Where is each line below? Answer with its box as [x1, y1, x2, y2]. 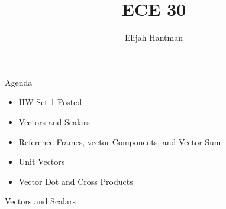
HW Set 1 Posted [18, 96, 82, 108]
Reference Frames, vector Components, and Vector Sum [18, 135, 221, 148]
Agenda [5, 76, 33, 88]
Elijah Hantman [125, 31, 183, 44]
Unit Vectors [18, 155, 65, 168]
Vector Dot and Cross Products [18, 175, 133, 187]
